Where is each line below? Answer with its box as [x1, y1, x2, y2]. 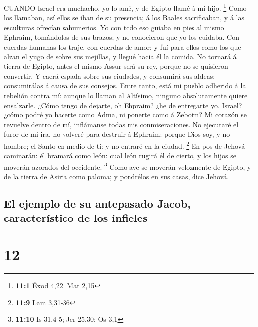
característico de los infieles [4, 210, 148, 225]
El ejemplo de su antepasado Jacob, [4, 196, 191, 211]
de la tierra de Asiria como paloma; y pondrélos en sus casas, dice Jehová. [4, 171, 229, 182]
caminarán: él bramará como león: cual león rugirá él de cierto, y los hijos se [4, 150, 236, 161]
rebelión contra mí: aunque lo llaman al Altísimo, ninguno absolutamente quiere [4, 90, 248, 100]
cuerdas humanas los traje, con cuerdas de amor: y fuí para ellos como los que [4, 42, 241, 52]
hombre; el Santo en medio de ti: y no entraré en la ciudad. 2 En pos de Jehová [4, 139, 245, 151]
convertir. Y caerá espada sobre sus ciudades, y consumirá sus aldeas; [4, 70, 215, 81]
